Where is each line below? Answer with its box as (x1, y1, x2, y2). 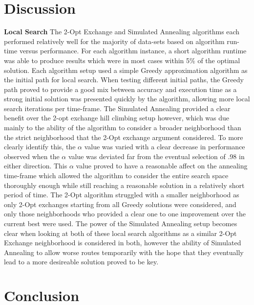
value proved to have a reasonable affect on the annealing (76, 161, 248, 171)
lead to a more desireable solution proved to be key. (4, 257, 159, 267)
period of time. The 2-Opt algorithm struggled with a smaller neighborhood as (4, 189, 239, 200)
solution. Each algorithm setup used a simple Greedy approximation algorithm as (4, 65, 248, 75)
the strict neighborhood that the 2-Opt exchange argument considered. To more (4, 132, 243, 142)
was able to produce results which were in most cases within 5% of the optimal (4, 55, 240, 65)
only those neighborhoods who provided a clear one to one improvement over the (4, 209, 246, 219)
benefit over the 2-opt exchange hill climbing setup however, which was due (4, 113, 230, 123)
